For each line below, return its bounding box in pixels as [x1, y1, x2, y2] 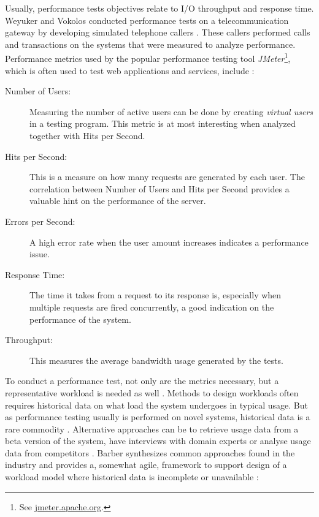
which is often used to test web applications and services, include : [5, 64, 255, 77]
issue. [29, 247, 50, 260]
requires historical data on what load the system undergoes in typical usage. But [5, 398, 308, 411]
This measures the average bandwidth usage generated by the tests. [29, 353, 283, 366]
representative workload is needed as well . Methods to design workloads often [5, 386, 299, 399]
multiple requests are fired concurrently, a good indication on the [29, 300, 274, 313]
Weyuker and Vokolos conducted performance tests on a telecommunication [5, 13, 289, 26]
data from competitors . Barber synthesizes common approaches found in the [5, 446, 295, 459]
